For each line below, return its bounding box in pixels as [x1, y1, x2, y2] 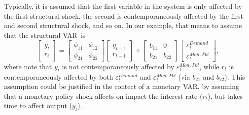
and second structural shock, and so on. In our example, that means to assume [4, 20, 242, 30]
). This [224, 71, 245, 82]
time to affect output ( [4, 100, 72, 111]
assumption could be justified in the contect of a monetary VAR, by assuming [4, 81, 240, 91]
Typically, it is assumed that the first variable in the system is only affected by [4, 1, 242, 11]
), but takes [208, 90, 243, 101]
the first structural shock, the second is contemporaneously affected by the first [4, 10, 243, 21]
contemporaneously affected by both [4, 71, 113, 82]
